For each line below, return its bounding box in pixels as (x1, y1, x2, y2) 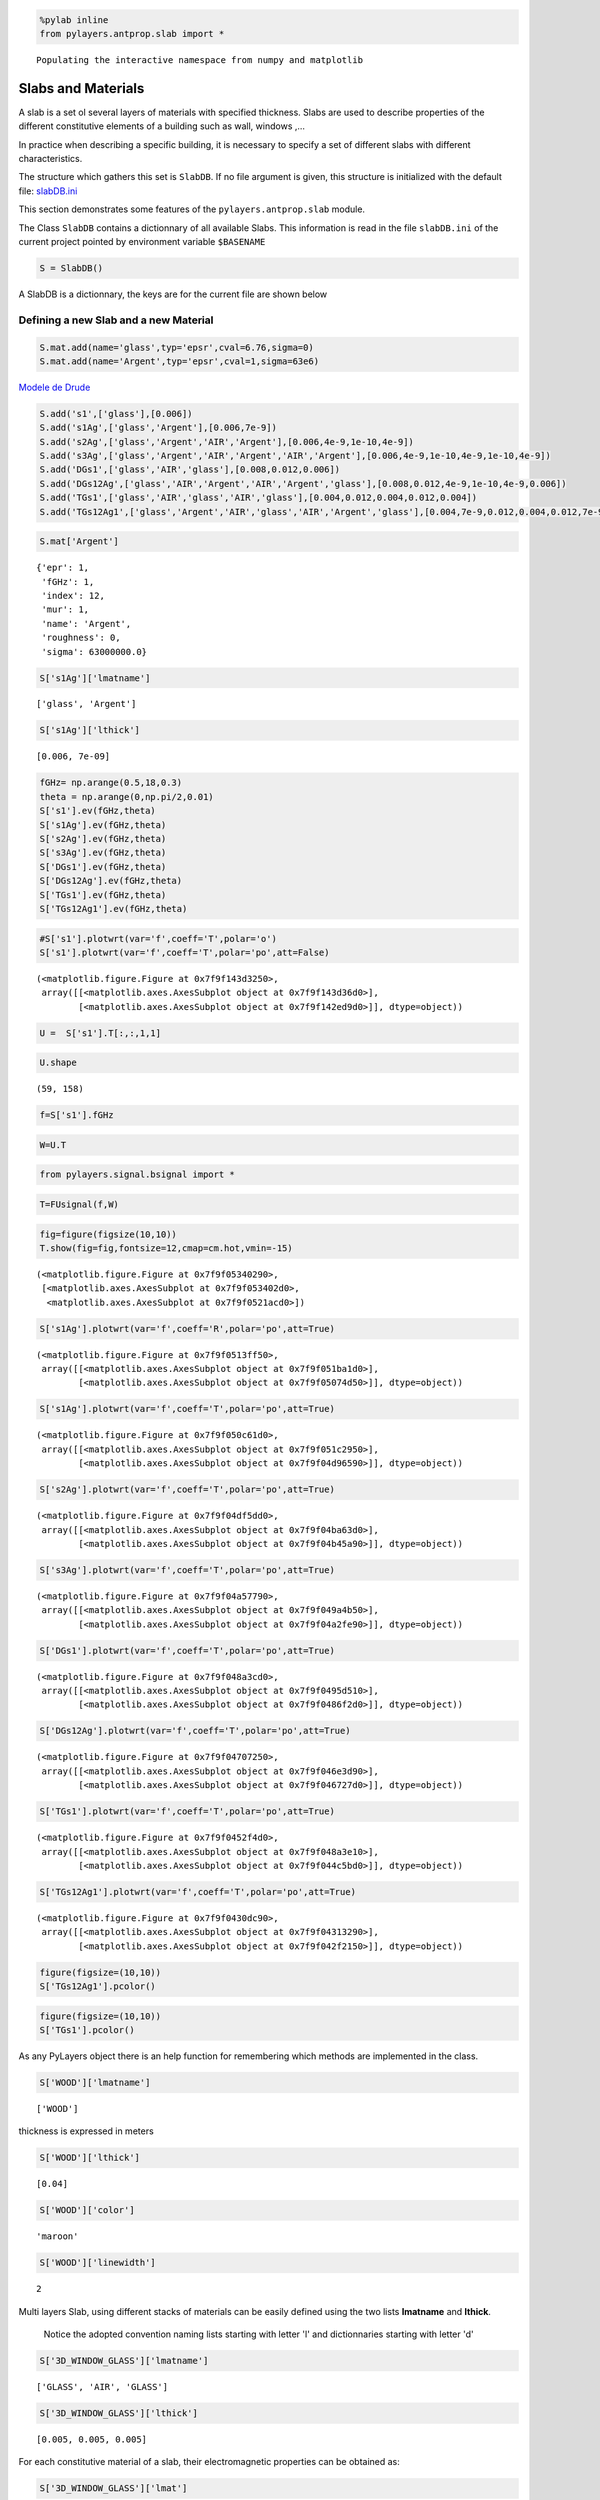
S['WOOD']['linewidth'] (39, 2257, 157, 2269)
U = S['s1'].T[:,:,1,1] (39, 1027, 162, 1039)
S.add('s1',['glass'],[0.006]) (39, 408, 194, 419)
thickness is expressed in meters (18, 2125, 154, 2137)
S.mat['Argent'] (39, 536, 120, 547)
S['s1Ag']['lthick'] (39, 725, 140, 736)
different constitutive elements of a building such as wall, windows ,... (18, 120, 305, 132)
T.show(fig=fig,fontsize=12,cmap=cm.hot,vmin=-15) (39, 1242, 294, 1254)
